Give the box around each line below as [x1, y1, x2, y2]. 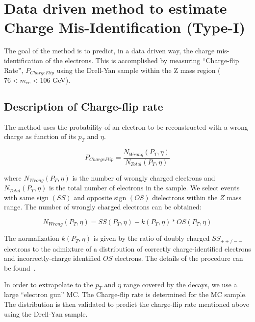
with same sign [4, 192, 49, 202]
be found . [4, 262, 36, 273]
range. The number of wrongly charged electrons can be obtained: [4, 202, 202, 212]
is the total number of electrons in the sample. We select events [49, 183, 240, 193]
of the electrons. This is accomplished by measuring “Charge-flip [45, 55, 239, 65]
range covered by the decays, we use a [123, 279, 237, 289]
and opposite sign [74, 192, 127, 202]
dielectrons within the [152, 192, 218, 202]
